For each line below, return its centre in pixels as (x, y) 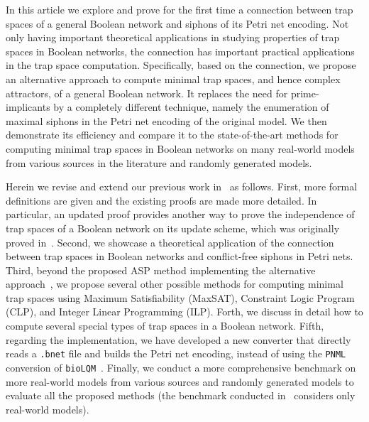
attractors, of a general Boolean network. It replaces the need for (147, 93)
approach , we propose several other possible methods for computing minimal (175, 284)
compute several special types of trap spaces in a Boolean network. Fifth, (165, 326)
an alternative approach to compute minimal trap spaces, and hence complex (173, 79)
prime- (305, 93)
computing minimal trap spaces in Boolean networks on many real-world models (180, 148)
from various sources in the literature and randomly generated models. (159, 162)
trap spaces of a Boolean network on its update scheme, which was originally (173, 228)
